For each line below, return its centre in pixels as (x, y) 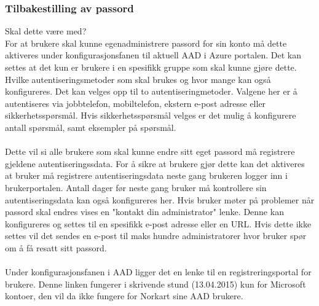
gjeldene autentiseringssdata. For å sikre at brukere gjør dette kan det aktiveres (155, 163)
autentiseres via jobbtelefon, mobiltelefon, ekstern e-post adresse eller (136, 103)
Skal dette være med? (46, 31)
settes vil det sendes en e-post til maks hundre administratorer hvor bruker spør (156, 236)
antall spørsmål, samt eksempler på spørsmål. (91, 127)
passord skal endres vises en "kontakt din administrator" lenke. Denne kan (144, 212)
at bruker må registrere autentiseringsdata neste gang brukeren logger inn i (146, 175)
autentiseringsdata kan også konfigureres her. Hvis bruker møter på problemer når (160, 199)
